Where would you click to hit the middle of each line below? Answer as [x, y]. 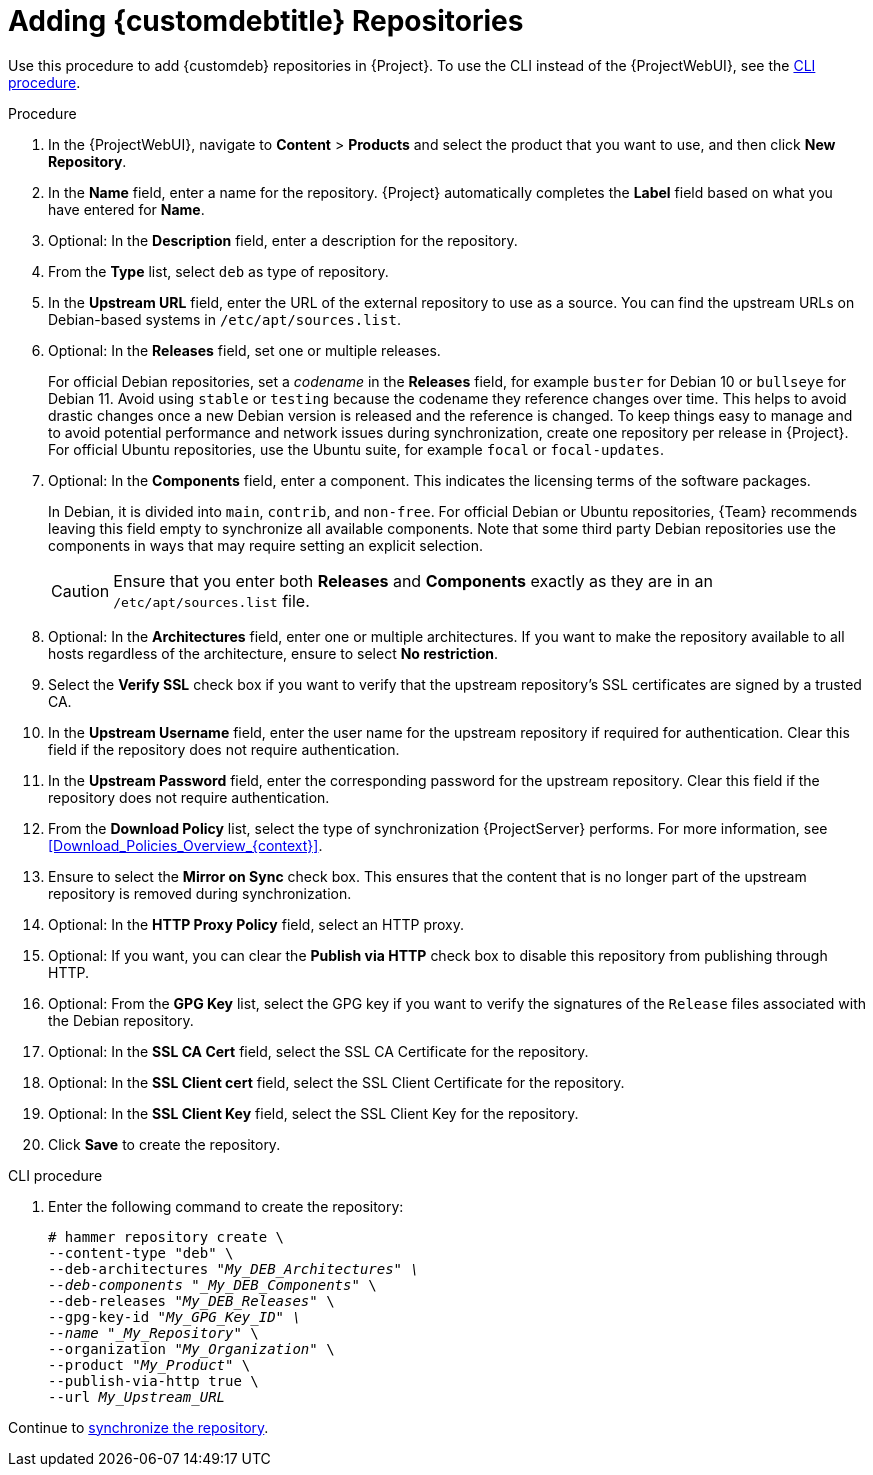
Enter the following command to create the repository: [226, 1206]
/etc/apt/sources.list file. [211, 600]
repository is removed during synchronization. [200, 893]
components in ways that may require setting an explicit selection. [266, 545]
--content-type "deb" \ [141, 1252]
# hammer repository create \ [166, 1236]
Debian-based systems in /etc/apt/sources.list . [224, 319]
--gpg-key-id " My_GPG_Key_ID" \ [174, 1316]
